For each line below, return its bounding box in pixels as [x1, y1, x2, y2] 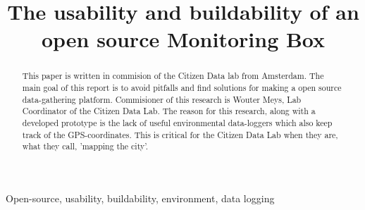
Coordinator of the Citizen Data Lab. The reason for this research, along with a [22, 105, 316, 117]
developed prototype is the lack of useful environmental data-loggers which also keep [22, 116, 333, 128]
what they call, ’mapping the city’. [22, 140, 149, 152]
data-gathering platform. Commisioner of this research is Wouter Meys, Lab [22, 93, 302, 105]
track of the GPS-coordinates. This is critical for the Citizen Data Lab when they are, [22, 128, 338, 140]
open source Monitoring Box [41, 25, 326, 54]
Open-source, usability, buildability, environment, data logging [6, 190, 275, 205]
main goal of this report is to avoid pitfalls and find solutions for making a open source [22, 82, 342, 94]
